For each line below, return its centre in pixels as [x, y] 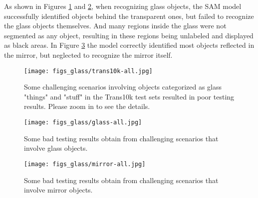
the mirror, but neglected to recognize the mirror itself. [88, 54]
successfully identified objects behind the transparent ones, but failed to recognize [129, 16]
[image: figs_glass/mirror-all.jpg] [85, 164]
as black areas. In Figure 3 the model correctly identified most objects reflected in [129, 45]
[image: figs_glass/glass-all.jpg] [83, 122]
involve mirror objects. [58, 190]
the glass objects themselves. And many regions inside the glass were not [115, 26]
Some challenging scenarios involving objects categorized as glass [123, 87]
